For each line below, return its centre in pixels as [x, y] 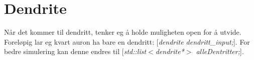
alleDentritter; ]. [220, 51]
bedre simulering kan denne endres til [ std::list [75, 51]
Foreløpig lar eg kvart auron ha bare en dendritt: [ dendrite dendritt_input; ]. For [127, 41]
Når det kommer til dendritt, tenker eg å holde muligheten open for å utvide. [123, 32]
